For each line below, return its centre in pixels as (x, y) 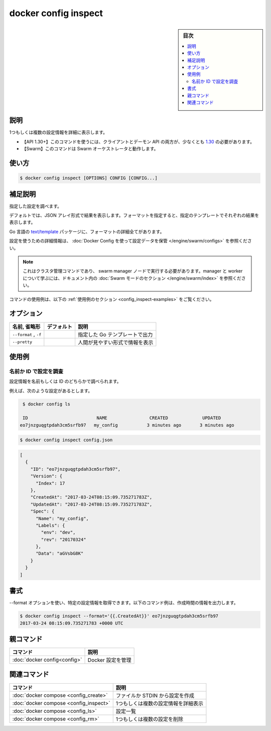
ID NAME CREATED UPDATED (122, 418)
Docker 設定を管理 (109, 660)
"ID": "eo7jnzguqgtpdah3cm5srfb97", (75, 469)
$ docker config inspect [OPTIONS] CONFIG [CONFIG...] (89, 178)
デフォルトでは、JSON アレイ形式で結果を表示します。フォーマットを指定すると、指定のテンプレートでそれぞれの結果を (134, 215)
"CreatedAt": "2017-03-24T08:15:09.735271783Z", (91, 497)
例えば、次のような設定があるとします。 (51, 390)
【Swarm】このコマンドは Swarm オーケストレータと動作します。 (90, 149)
